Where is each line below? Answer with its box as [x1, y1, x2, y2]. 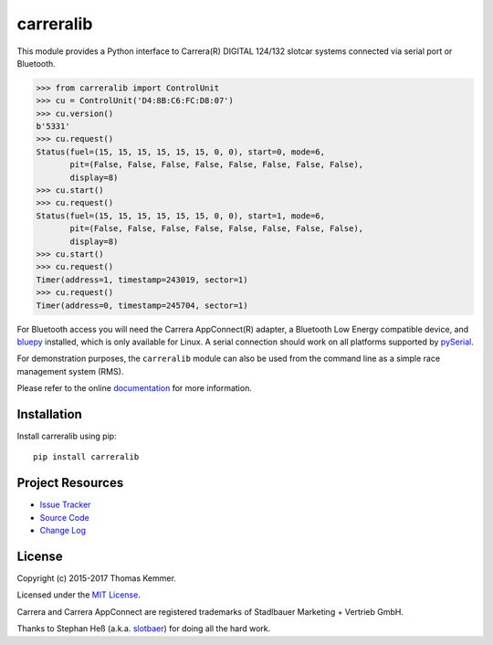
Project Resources [16, 475, 124, 491]
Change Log [39, 525, 87, 536]
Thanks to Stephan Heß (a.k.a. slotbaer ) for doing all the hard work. [16, 623, 271, 634]
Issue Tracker [39, 499, 91, 511]
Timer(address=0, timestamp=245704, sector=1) [36, 300, 248, 311]
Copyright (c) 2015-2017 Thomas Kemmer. [16, 573, 177, 584]
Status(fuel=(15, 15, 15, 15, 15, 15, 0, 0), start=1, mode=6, [36, 210, 326, 221]
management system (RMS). [16, 365, 124, 376]
